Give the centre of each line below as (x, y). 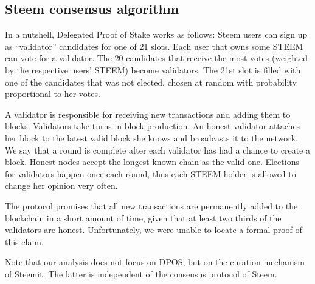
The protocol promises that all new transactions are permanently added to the (151, 205)
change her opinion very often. (61, 185)
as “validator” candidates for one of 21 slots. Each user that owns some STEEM (154, 46)
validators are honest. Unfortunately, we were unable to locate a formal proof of (154, 230)
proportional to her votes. (53, 94)
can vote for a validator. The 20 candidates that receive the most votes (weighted (157, 58)
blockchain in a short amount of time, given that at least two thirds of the (143, 218)
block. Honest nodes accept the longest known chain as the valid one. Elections (152, 162)
